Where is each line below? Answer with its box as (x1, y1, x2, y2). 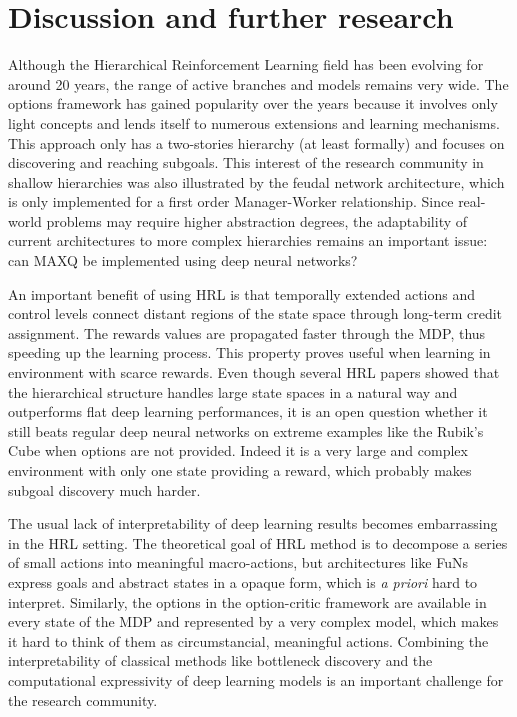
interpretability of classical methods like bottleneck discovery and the (8, 650, 433, 671)
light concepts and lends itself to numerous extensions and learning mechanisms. (8, 112, 500, 133)
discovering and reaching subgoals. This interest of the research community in (8, 152, 484, 173)
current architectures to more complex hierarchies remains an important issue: (8, 230, 488, 251)
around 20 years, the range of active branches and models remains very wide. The (8, 73, 509, 94)
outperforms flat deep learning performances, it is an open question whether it (8, 401, 488, 422)
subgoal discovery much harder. (8, 479, 201, 500)
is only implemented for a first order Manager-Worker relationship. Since (8, 191, 454, 212)
